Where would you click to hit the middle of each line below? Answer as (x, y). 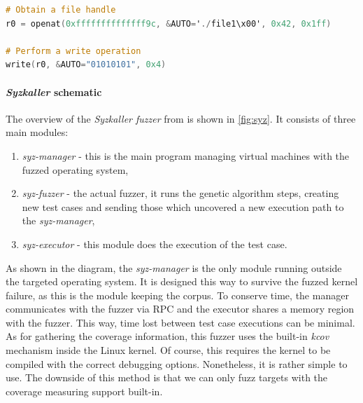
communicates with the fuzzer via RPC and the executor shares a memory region (180, 309)
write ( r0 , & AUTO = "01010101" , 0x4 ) (86, 65)
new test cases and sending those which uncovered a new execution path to (183, 206)
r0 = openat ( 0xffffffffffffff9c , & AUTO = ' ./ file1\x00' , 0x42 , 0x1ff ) (169, 23)
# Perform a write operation (73, 51)
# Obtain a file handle (61, 10)
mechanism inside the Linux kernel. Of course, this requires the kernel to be (168, 350)
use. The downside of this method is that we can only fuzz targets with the (167, 377)
